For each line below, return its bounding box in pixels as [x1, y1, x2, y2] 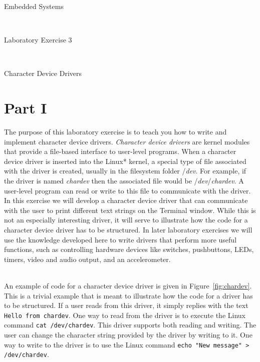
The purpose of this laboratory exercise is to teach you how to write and [4, 126, 227, 137]
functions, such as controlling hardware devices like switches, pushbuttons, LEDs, [4, 244, 254, 254]
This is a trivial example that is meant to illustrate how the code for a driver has [4, 290, 253, 300]
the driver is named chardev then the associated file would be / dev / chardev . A [4, 175, 244, 186]
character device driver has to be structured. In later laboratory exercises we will [4, 224, 252, 235]
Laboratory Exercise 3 [4, 34, 72, 45]
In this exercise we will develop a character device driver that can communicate [4, 195, 248, 205]
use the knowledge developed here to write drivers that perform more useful [4, 234, 237, 244]
